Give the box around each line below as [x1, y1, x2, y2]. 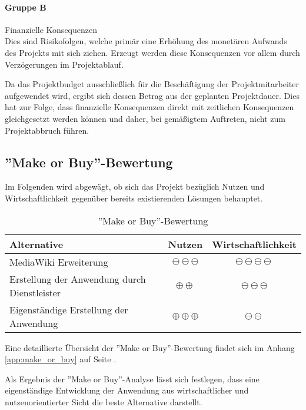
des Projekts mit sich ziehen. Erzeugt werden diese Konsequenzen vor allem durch [5, 46, 300, 58]
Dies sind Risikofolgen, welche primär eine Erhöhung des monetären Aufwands [5, 35, 287, 47]
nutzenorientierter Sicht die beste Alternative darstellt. [5, 395, 202, 408]
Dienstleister [9, 285, 61, 299]
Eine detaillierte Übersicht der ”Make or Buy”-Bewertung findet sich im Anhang [5, 341, 295, 353]
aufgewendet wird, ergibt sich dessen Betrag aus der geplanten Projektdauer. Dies [5, 89, 300, 101]
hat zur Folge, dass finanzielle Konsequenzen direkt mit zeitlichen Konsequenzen [5, 101, 294, 113]
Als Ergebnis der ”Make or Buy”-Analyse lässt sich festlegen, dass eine [5, 372, 260, 385]
